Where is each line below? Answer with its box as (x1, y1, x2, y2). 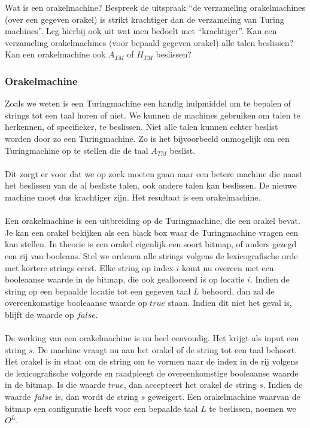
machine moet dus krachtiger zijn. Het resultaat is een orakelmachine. (5, 190, 261, 203)
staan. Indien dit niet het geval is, (168, 296, 292, 309)
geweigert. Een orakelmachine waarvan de (148, 390, 300, 403)
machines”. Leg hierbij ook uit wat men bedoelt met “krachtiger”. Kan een (5, 25, 277, 37)
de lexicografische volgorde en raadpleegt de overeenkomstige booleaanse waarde (5, 366, 299, 379)
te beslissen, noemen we (209, 402, 296, 414)
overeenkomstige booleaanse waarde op (5, 296, 147, 309)
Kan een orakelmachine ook (5, 48, 106, 60)
